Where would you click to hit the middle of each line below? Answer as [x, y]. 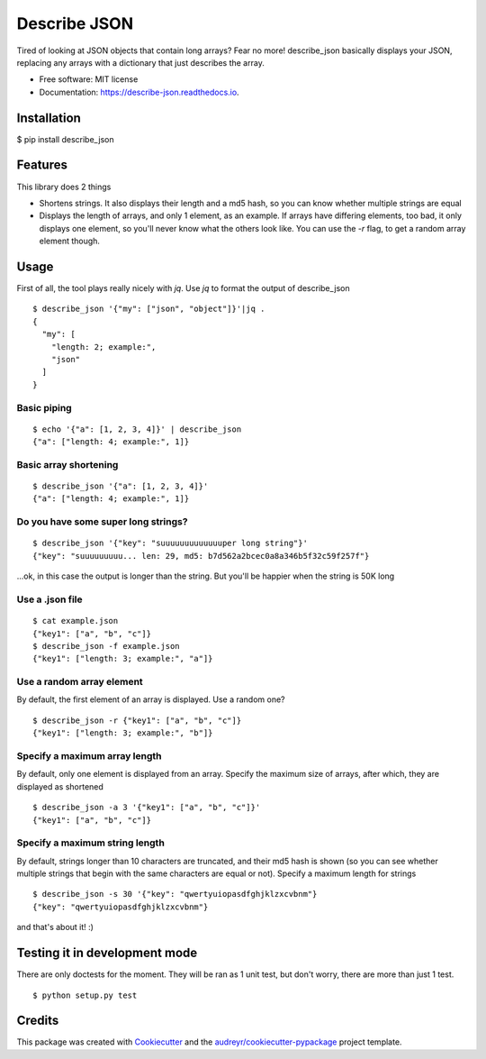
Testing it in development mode [107, 953]
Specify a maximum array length [89, 755]
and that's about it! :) [55, 927]
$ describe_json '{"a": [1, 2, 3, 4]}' [121, 486]
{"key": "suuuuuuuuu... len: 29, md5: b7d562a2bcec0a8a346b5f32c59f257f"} [201, 556]
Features [42, 165]
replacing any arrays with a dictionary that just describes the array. [140, 62]
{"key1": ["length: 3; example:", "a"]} [123, 659]
